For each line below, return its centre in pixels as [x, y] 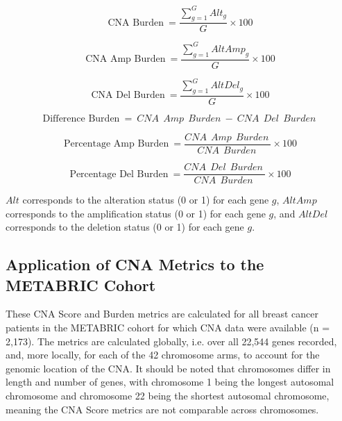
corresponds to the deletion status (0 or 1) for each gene [125, 227]
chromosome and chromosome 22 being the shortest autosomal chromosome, [168, 396]
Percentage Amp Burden [117, 144]
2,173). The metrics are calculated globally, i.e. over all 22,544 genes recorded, [171, 341]
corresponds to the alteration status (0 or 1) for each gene [146, 200]
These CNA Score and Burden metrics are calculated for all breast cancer [162, 314]
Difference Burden [81, 118]
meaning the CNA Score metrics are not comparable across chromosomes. [162, 409]
